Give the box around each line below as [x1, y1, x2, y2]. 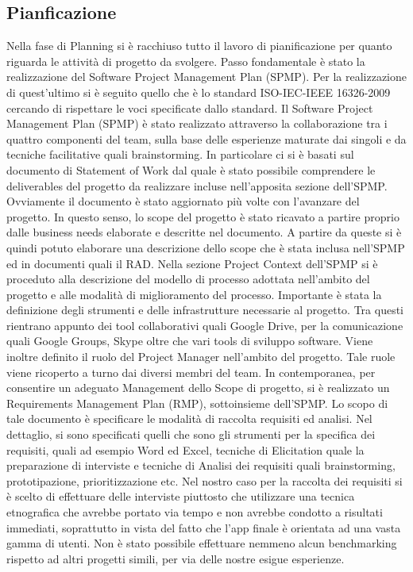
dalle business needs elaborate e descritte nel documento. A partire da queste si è [6, 224, 402, 240]
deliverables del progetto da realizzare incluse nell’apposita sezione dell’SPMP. [6, 177, 388, 194]
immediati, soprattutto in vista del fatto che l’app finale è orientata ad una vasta [6, 519, 401, 536]
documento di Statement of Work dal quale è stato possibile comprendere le [6, 161, 376, 178]
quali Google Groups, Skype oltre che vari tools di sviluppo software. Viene [6, 332, 373, 349]
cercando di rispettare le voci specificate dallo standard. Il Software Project [6, 99, 373, 116]
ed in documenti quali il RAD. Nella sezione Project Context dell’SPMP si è [6, 255, 378, 271]
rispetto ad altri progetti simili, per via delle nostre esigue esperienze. [6, 550, 345, 566]
